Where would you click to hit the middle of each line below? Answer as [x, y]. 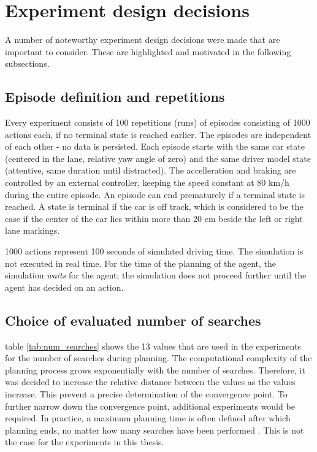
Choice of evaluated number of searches [133, 320]
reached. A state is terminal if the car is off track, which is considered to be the [154, 206]
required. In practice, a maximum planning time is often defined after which [148, 418]
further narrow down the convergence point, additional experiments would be [150, 406]
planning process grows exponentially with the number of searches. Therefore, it [155, 370]
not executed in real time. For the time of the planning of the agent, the [141, 263]
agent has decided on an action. [64, 287]
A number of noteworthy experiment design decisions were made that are [143, 40]
